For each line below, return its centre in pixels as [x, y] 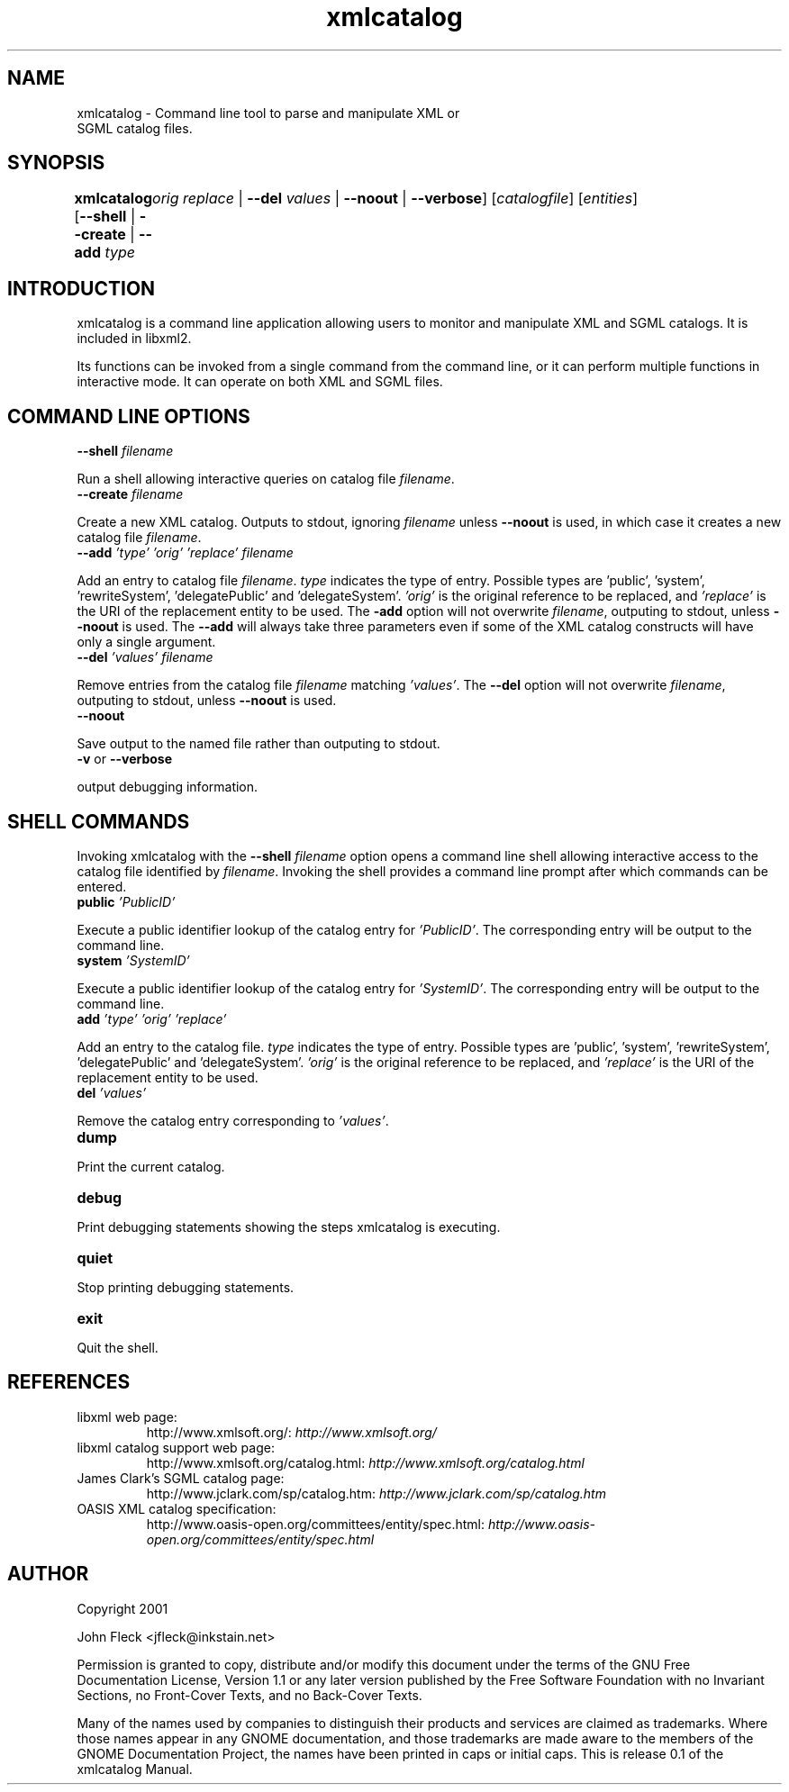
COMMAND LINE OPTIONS [129, 416]
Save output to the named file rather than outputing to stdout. [258, 744]
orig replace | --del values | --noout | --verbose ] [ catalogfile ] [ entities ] [395, 199]
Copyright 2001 [122, 1608]
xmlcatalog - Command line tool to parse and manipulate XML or [268, 113]
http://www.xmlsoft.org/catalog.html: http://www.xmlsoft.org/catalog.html [365, 1462]
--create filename [130, 494]
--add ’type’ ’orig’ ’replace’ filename [185, 553]
